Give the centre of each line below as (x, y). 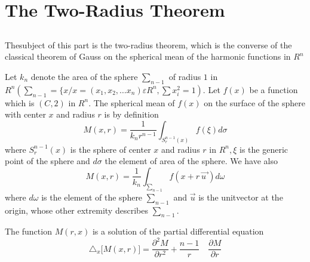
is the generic (264, 149)
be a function (274, 89)
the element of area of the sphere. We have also (191, 161)
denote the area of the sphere (84, 76)
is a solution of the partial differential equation (178, 231)
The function (28, 231)
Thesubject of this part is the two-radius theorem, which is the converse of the (148, 44)
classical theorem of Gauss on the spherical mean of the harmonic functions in (148, 56)
